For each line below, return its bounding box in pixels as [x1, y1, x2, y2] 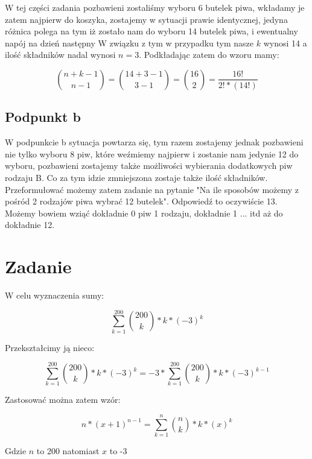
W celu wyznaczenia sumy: [5, 289, 104, 302]
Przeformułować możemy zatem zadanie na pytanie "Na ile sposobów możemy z [5, 183, 299, 195]
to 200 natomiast [36, 445, 100, 457]
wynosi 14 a [263, 36, 307, 49]
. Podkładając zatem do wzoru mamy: [139, 48, 279, 61]
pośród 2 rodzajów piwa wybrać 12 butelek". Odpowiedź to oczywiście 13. [5, 195, 278, 207]
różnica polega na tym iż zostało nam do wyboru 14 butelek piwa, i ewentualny [5, 25, 298, 37]
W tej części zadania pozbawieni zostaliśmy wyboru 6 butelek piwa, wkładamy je [5, 1, 305, 13]
